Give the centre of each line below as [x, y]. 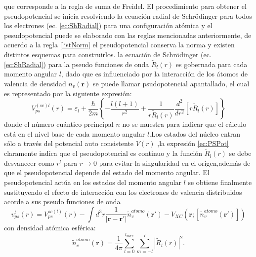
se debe [240, 153]
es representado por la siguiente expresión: [68, 93]
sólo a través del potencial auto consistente [69, 143]
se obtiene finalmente [220, 182]
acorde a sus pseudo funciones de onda [62, 202]
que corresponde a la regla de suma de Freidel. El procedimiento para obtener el [125, 6]
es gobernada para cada [212, 64]
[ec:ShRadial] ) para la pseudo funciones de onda [77, 64]
